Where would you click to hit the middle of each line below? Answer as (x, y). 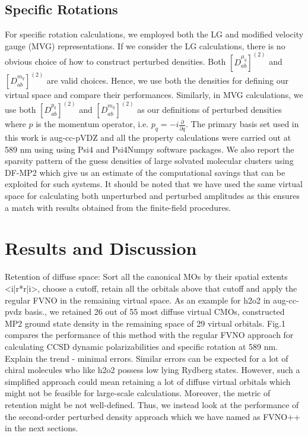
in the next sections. (42, 428)
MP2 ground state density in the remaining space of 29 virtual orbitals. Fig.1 (145, 323)
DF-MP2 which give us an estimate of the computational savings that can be (145, 172)
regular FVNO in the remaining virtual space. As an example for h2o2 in (138, 300)
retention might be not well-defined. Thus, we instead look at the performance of (152, 404)
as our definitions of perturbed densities (209, 110)
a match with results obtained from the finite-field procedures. (118, 207)
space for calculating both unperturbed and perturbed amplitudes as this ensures (152, 196)
